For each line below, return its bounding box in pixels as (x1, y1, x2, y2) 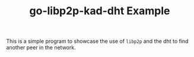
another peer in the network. (6, 44, 76, 51)
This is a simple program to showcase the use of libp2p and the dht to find (6, 37, 189, 45)
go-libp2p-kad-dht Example (29, 4, 170, 18)
